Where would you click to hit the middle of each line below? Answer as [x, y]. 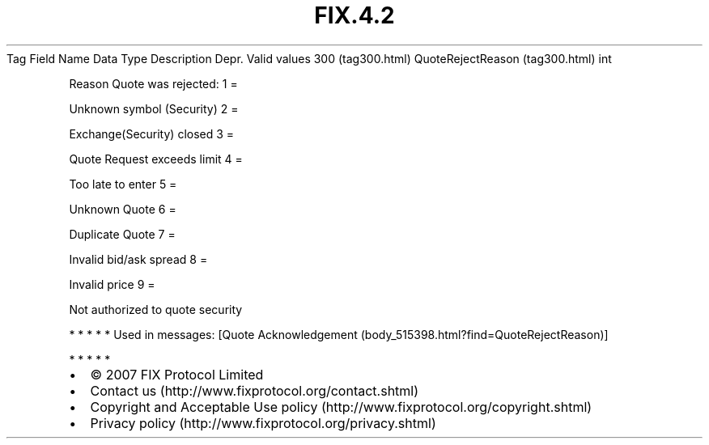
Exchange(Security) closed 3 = [152, 133]
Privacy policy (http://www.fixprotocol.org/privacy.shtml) [263, 423]
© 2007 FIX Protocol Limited [177, 374]
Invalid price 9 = [112, 284]
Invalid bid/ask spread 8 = [138, 259]
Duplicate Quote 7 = [122, 234]
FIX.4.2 [354, 15]
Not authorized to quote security [156, 309]
